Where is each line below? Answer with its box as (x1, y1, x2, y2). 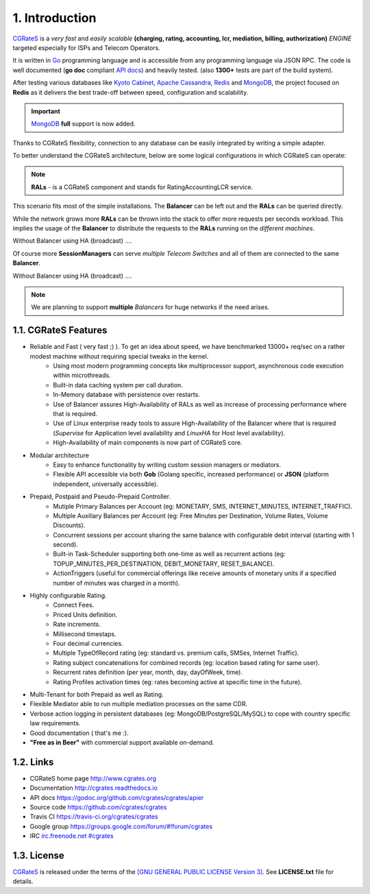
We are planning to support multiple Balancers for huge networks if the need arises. (31, 303, 270, 311)
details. (12, 878, 34, 886)
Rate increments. (53, 620, 101, 629)
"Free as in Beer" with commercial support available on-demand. (29, 738, 214, 747)
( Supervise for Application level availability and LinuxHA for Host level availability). (53, 428, 286, 437)
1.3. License (12, 849, 64, 861)
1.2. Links (12, 756, 54, 768)
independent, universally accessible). (53, 480, 159, 488)
